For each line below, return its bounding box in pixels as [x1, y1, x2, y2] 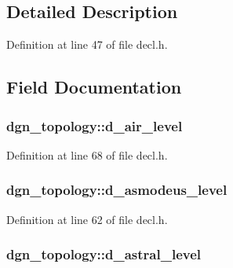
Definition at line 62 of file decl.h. [6, 211, 168, 227]
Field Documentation [6, 75, 182, 99]
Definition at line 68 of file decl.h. [6, 146, 168, 163]
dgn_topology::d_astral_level [6, 244, 202, 264]
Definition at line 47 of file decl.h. [6, 36, 168, 53]
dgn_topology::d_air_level [6, 116, 183, 135]
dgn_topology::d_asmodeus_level [6, 180, 228, 200]
